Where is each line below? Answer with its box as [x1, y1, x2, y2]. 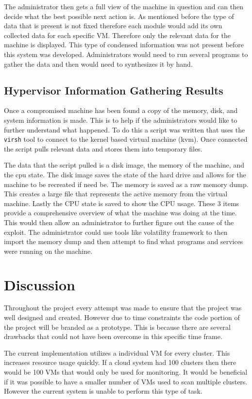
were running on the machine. [4, 246, 93, 256]
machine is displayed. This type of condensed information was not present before [4, 39, 244, 50]
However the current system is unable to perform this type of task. [4, 386, 202, 396]
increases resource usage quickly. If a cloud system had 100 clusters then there [4, 357, 236, 367]
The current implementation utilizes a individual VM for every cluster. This [4, 347, 230, 358]
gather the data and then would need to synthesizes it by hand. [4, 58, 193, 69]
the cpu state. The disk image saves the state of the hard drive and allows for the [4, 169, 246, 179]
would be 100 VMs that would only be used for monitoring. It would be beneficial [4, 367, 248, 377]
